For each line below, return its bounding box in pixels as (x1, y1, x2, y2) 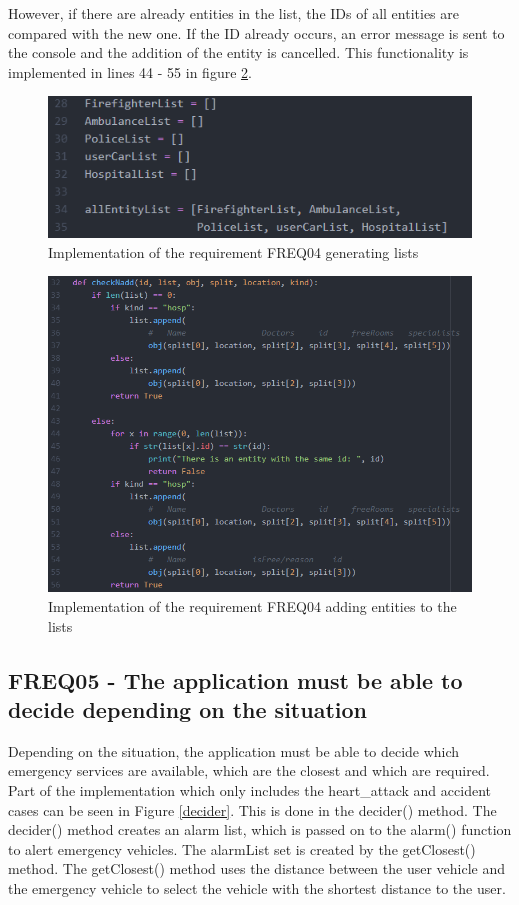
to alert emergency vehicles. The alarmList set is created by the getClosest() (8, 838, 476, 859)
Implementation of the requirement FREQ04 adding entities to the (48, 596, 457, 617)
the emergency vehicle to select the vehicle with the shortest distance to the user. (8, 877, 506, 898)
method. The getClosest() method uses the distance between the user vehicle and (8, 858, 506, 879)
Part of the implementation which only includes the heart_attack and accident (8, 779, 491, 800)
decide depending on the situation (8, 693, 367, 724)
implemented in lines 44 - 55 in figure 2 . (8, 61, 252, 82)
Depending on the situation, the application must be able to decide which (8, 740, 460, 761)
